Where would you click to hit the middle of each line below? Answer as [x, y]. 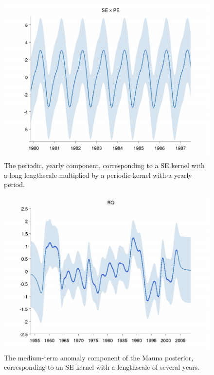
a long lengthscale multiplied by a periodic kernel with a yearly [98, 175]
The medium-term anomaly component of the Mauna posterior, [99, 357]
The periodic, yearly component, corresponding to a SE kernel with [104, 165]
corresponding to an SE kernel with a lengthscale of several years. [102, 367]
